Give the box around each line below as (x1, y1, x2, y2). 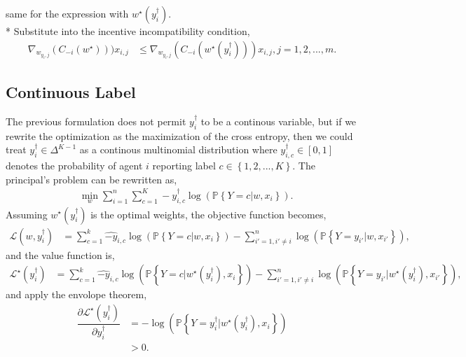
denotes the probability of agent (6, 158, 143, 173)
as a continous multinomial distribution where (79, 142, 277, 157)
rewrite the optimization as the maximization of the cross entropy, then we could (6, 128, 353, 143)
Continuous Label (6, 81, 136, 103)
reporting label (152, 158, 216, 173)
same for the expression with (6, 6, 129, 20)
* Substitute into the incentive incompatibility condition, (6, 24, 250, 38)
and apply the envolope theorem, (6, 287, 147, 302)
